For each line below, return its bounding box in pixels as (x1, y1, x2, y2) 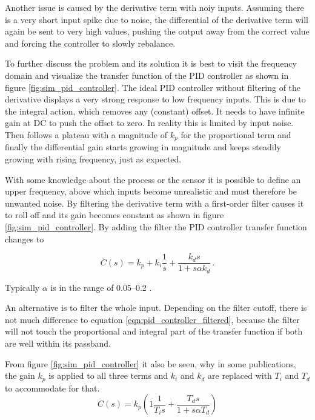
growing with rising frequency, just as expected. (5, 152, 182, 165)
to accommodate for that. (5, 381, 100, 394)
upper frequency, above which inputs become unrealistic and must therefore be (5, 185, 297, 198)
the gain (5, 369, 35, 382)
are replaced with (208, 369, 272, 382)
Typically (5, 281, 40, 293)
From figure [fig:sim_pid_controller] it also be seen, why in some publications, (5, 357, 296, 370)
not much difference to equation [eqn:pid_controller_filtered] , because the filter (5, 313, 300, 325)
